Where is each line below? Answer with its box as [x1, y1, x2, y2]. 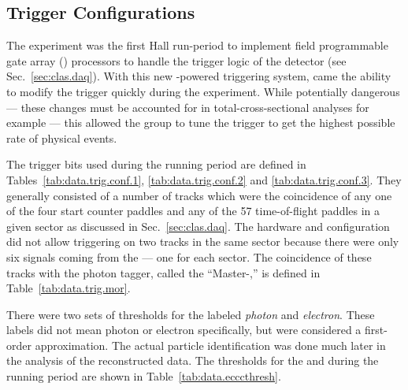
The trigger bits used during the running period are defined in [6, 156, 306, 173]
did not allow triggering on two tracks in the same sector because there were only [6, 233, 399, 250]
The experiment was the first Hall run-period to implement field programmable [6, 37, 388, 54]
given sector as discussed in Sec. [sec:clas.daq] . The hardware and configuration [6, 217, 390, 234]
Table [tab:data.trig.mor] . [6, 280, 131, 296]
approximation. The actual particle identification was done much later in [35, 336, 386, 353]
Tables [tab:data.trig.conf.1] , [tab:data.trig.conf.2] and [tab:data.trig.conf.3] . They [6, 171, 402, 188]
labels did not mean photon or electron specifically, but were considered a [6, 321, 362, 338]
